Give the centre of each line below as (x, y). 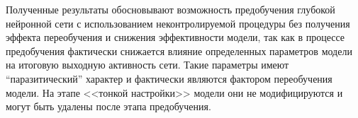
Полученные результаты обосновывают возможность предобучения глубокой (170, 9)
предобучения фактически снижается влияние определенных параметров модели (179, 51)
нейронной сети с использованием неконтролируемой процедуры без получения (178, 23)
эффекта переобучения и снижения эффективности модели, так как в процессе (175, 37)
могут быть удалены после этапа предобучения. (108, 106)
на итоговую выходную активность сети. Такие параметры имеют (147, 65)
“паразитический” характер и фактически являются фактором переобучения (169, 78)
